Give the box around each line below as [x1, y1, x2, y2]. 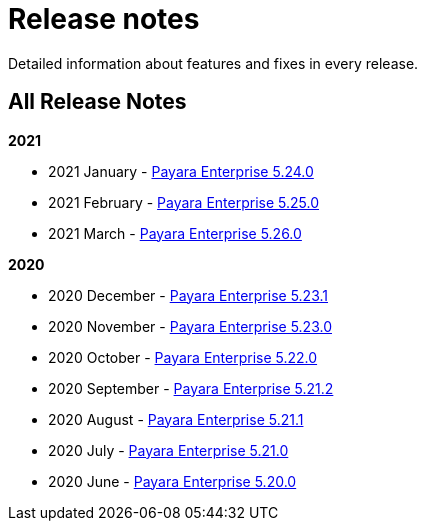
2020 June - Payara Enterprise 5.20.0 [48, 472, 297, 490]
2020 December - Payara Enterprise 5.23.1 [48, 286, 329, 304]
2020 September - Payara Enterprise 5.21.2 [48, 379, 334, 397]
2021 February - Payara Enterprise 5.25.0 [48, 193, 319, 211]
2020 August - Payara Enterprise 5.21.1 [48, 410, 304, 428]
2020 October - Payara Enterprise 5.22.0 [48, 348, 318, 366]
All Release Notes [8, 89, 187, 115]
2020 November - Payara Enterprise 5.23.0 [48, 317, 332, 335]
